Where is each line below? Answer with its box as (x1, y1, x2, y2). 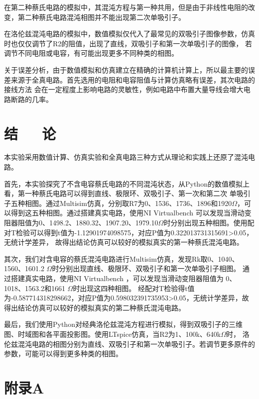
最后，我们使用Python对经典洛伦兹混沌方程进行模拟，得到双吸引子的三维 (4, 319, 243, 329)
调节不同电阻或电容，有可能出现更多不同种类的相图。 (4, 48, 178, 58)
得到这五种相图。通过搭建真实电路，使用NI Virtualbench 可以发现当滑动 (10, 207, 245, 218)
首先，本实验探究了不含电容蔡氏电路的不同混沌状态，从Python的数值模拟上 (4, 178, 250, 189)
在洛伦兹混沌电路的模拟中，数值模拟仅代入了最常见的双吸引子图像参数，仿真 (4, 28, 255, 39)
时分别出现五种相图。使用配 (163, 217, 255, 228)
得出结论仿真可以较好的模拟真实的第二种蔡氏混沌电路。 (4, 302, 185, 312)
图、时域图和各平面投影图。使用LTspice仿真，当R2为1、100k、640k (4, 328, 221, 339)
